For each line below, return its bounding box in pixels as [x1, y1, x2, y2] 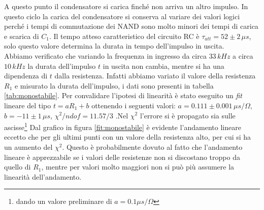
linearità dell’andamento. [4, 171, 82, 182]
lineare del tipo [4, 100, 51, 110]
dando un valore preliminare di [16, 196, 112, 206]
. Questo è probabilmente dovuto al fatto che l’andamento [62, 141, 243, 152]
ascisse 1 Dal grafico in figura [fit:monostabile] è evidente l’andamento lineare [4, 120, 241, 132]
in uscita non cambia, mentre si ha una [103, 60, 224, 71]
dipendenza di [4, 70, 48, 81]
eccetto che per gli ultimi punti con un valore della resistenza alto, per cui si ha [4, 132, 251, 142]
